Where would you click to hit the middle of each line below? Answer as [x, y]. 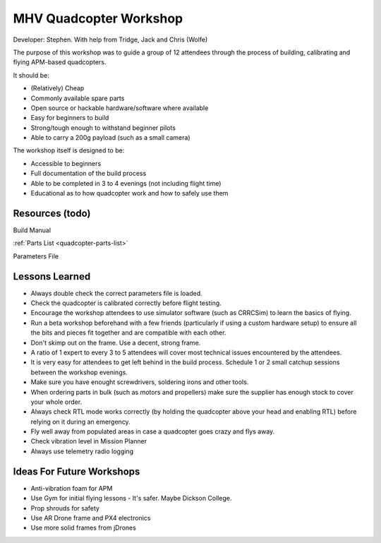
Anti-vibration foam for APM [72, 488]
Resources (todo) [52, 213]
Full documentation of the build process [89, 174]
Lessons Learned [52, 276]
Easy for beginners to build [70, 118]
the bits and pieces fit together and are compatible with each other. [128, 333]
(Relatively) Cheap [58, 88]
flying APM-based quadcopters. [60, 62]
